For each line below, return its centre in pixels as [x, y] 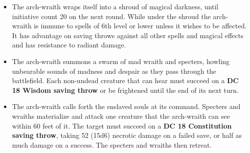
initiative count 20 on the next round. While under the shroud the [111, 16]
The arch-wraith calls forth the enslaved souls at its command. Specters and [126, 106]
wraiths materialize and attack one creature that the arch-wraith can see [121, 116]
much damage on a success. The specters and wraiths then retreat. [112, 144]
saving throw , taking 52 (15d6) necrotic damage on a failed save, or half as [127, 135]
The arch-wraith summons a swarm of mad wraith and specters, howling [121, 61]
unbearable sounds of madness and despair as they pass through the [114, 71]
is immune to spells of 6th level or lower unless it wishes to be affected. [140, 26]
